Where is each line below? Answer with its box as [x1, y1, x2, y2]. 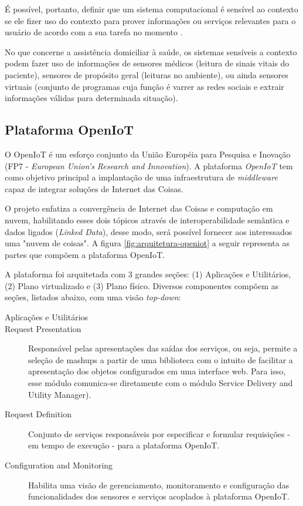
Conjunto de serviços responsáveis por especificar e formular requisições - [28, 427, 290, 440]
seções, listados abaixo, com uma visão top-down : [5, 291, 181, 303]
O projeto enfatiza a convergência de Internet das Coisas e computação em [5, 202, 273, 215]
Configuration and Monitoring [5, 459, 113, 471]
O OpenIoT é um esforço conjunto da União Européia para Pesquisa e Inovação [5, 148, 291, 160]
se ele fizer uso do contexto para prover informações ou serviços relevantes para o [5, 14, 296, 26]
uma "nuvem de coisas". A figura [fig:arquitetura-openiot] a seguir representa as [5, 237, 290, 249]
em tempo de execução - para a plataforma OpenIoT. [28, 439, 220, 451]
